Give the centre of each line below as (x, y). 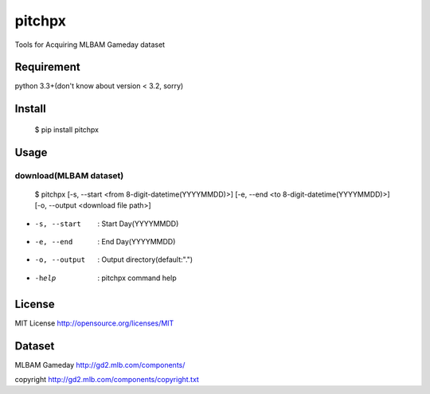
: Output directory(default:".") (145, 259)
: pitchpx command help (137, 278)
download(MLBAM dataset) (69, 175)
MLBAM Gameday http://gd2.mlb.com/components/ (100, 365)
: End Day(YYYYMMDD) (137, 242)
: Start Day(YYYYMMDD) (138, 224)
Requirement (48, 67)
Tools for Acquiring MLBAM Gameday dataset (90, 45)
